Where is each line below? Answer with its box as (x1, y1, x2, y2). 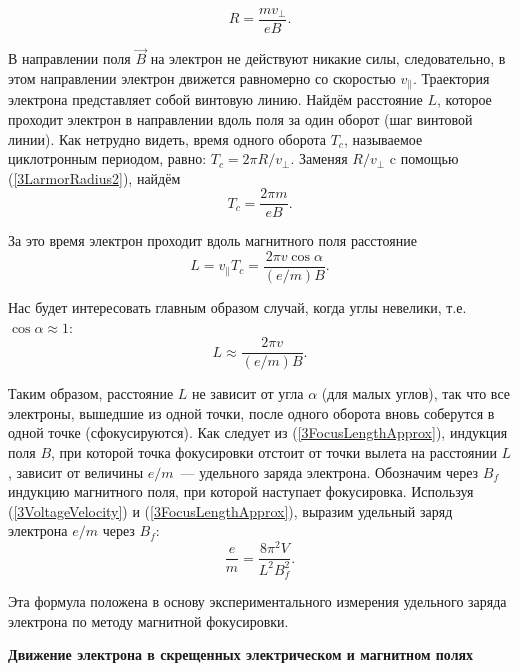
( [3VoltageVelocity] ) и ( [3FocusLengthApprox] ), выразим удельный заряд (8, 500, 453, 521)
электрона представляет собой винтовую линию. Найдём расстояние (8, 89, 423, 110)
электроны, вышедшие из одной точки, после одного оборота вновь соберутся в (8, 402, 495, 423)
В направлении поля (8, 48, 131, 69)
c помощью (389, 148, 459, 169)
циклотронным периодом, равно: (8, 148, 207, 169)
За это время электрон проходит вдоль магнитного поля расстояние (8, 230, 417, 251)
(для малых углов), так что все (321, 383, 510, 404)
